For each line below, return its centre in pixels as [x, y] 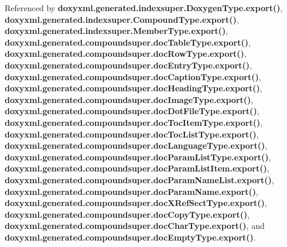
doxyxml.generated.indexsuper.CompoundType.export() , [122, 19]
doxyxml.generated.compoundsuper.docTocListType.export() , [132, 134]
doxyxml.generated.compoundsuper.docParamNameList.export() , [139, 179]
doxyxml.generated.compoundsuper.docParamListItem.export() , [137, 168]
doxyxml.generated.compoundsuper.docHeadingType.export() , [134, 88]
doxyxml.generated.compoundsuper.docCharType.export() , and [135, 226]
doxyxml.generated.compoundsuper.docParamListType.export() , [138, 157]
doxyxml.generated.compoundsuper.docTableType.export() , [128, 42]
